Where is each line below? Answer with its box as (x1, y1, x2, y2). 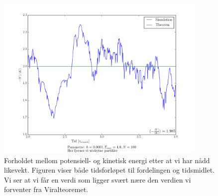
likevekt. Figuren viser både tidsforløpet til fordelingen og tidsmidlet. (4, 165, 215, 175)
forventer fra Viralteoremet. (4, 184, 88, 195)
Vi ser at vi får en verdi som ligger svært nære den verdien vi (4, 174, 191, 185)
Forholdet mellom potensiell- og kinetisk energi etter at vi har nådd (4, 155, 210, 165)
